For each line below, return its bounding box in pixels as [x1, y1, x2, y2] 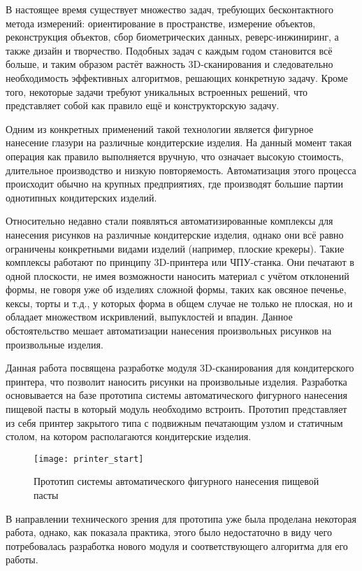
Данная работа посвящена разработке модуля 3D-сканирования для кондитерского [6, 360, 354, 375]
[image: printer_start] [34, 453, 144, 464]
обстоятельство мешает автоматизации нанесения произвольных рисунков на [6, 323, 332, 338]
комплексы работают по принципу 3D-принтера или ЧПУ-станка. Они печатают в [6, 255, 354, 269]
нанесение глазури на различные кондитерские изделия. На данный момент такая [6, 135, 352, 150]
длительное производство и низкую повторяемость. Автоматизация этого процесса [6, 162, 356, 177]
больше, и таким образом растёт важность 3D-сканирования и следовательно [6, 57, 333, 71]
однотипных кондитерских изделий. [6, 190, 157, 204]
